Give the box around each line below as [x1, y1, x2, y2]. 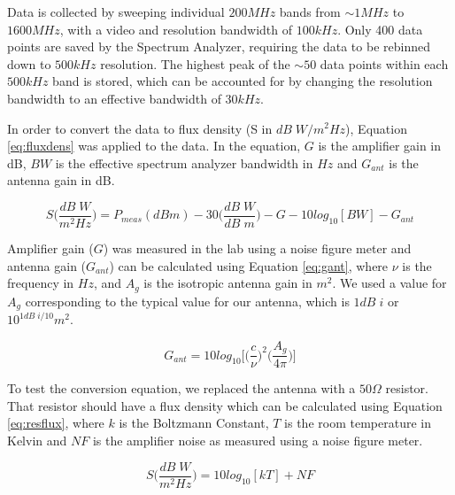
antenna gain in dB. [7, 171, 115, 189]
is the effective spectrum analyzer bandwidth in [55, 153, 313, 172]
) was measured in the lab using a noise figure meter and [103, 239, 412, 257]
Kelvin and [7, 430, 67, 449]
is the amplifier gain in [318, 136, 442, 155]
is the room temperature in [284, 414, 431, 432]
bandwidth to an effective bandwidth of [7, 89, 221, 107]
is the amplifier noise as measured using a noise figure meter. [92, 430, 423, 449]
